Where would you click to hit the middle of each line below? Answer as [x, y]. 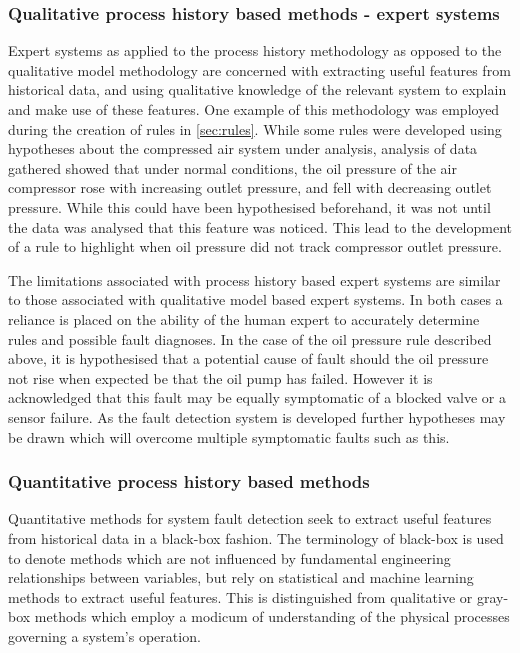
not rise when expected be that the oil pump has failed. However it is [220, 377]
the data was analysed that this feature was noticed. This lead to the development [260, 226]
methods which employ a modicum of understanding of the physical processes [272, 616]
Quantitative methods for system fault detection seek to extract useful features [250, 518]
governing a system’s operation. [104, 635]
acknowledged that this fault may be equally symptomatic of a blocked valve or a [257, 397]
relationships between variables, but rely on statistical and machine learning [241, 577]
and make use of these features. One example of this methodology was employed [254, 109]
